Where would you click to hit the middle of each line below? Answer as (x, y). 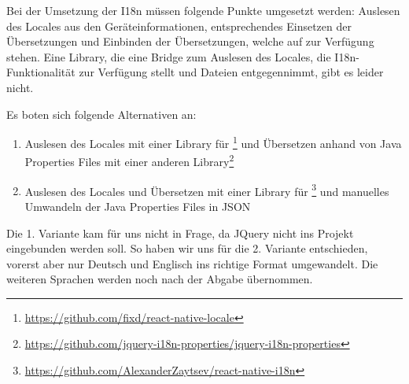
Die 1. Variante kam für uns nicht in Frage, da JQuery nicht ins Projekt (180, 233)
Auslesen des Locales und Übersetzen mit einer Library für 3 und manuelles (207, 190)
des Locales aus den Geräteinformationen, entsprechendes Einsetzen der (179, 26)
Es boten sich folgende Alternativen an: (101, 114)
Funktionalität (41, 72)
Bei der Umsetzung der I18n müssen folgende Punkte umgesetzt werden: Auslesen (203, 10)
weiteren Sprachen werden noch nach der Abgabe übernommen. (160, 279)
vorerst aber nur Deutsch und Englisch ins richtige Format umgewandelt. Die (192, 263)
